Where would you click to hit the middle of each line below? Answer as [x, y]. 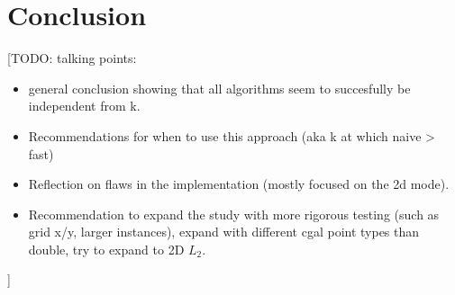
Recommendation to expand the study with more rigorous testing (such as [234, 214]
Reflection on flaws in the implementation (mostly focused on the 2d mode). [239, 184]
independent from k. [84, 106]
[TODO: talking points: [72, 58]
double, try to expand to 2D [106, 249]
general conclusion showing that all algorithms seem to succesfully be [219, 88]
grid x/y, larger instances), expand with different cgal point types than [224, 232]
